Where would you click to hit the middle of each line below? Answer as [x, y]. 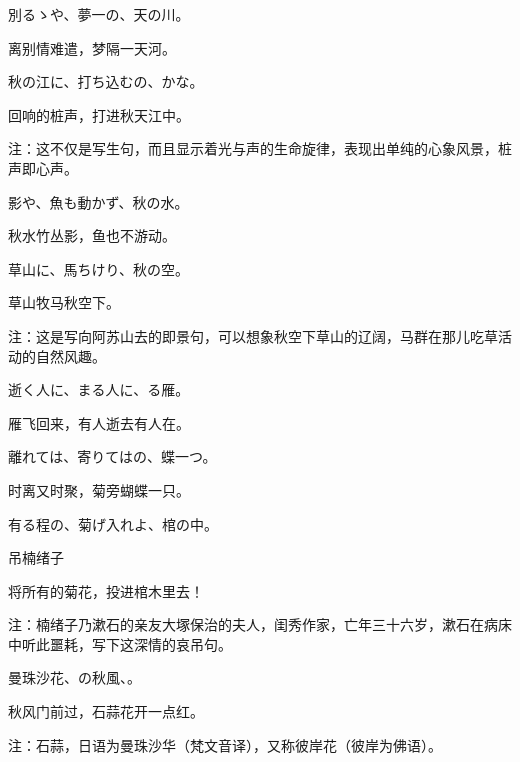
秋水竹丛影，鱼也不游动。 [92, 235]
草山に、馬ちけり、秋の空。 [99, 268]
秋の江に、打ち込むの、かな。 [106, 81]
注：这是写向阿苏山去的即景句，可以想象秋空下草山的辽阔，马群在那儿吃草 [253, 335]
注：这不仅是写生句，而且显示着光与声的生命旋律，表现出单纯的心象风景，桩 [260, 148]
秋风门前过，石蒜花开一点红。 [106, 711]
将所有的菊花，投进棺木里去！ [106, 590]
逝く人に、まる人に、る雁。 [99, 389]
